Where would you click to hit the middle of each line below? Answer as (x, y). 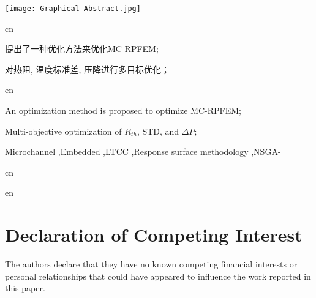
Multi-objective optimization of (63, 131)
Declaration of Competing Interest (154, 235)
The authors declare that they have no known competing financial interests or (151, 264)
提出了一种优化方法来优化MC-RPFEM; (82, 49)
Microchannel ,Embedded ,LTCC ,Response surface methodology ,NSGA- (143, 151)
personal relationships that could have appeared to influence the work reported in (158, 276)
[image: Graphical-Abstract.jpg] (73, 9)
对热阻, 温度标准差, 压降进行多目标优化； (88, 69)
